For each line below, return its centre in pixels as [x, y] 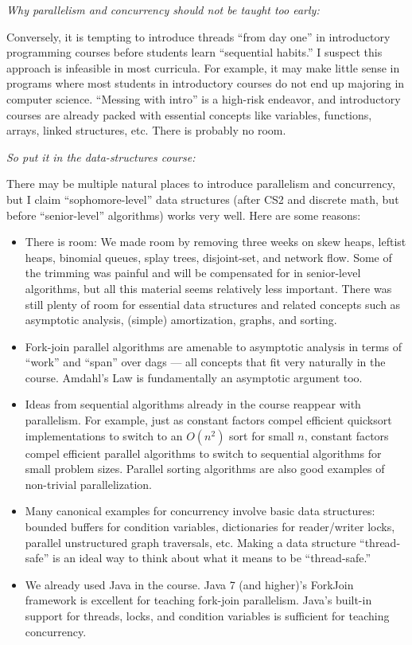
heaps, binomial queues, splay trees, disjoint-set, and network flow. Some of [208, 257]
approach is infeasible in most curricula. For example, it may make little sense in [203, 67]
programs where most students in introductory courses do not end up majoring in [206, 83]
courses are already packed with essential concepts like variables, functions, [189, 114]
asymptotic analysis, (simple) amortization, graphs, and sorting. [181, 320]
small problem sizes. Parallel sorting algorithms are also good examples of [205, 469]
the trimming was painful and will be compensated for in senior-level [193, 273]
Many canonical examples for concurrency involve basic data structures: [200, 511]
